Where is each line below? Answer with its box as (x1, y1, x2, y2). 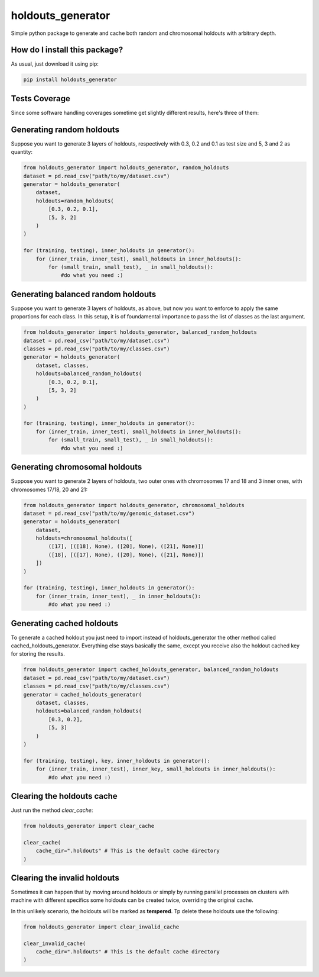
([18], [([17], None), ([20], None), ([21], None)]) (48, 551, 204, 558)
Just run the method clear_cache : (11, 807, 93, 814)
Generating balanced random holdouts (11, 289, 157, 299)
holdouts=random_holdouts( (35, 197, 115, 204)
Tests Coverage (11, 93, 70, 104)
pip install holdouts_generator (23, 76, 118, 83)
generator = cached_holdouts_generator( (23, 691, 142, 698)
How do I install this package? (11, 45, 123, 55)
